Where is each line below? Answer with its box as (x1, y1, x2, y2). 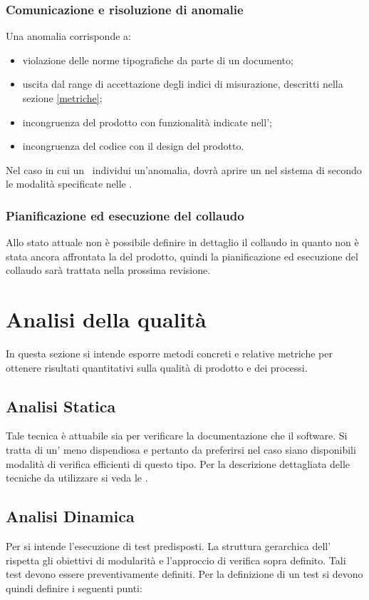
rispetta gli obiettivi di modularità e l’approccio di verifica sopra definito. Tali (6, 552, 346, 567)
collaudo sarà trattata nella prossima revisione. (6, 263, 211, 278)
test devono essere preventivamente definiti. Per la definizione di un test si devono (6, 566, 363, 581)
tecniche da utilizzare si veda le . (6, 470, 148, 485)
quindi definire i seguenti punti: (6, 580, 142, 595)
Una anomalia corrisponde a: (6, 29, 131, 44)
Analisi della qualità (6, 305, 207, 334)
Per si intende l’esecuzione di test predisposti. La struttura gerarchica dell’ (6, 539, 331, 554)
